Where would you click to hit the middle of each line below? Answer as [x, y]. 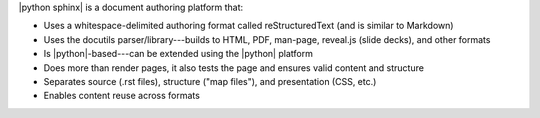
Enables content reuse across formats [121, 96]
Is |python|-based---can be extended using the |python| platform [178, 54]
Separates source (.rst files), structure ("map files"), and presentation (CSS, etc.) [210, 81]
